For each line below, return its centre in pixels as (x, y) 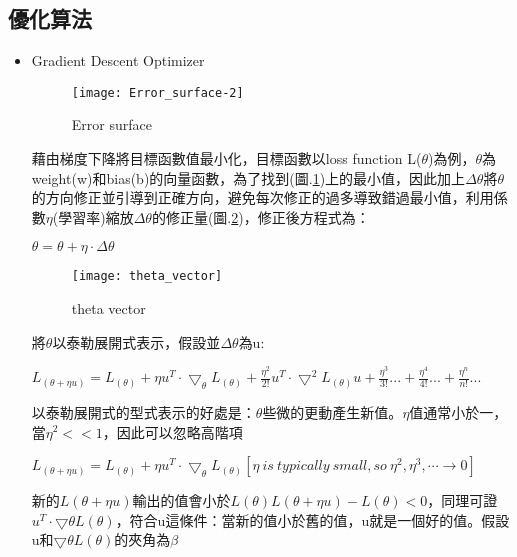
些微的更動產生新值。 (332, 411)
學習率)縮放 (96, 216)
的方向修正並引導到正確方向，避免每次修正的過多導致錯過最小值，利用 (262, 197)
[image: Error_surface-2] (157, 92)
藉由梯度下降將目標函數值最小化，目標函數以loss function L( (226, 158)
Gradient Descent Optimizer (118, 60)
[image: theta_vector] (147, 276)
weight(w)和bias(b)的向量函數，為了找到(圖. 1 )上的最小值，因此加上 (248, 177)
